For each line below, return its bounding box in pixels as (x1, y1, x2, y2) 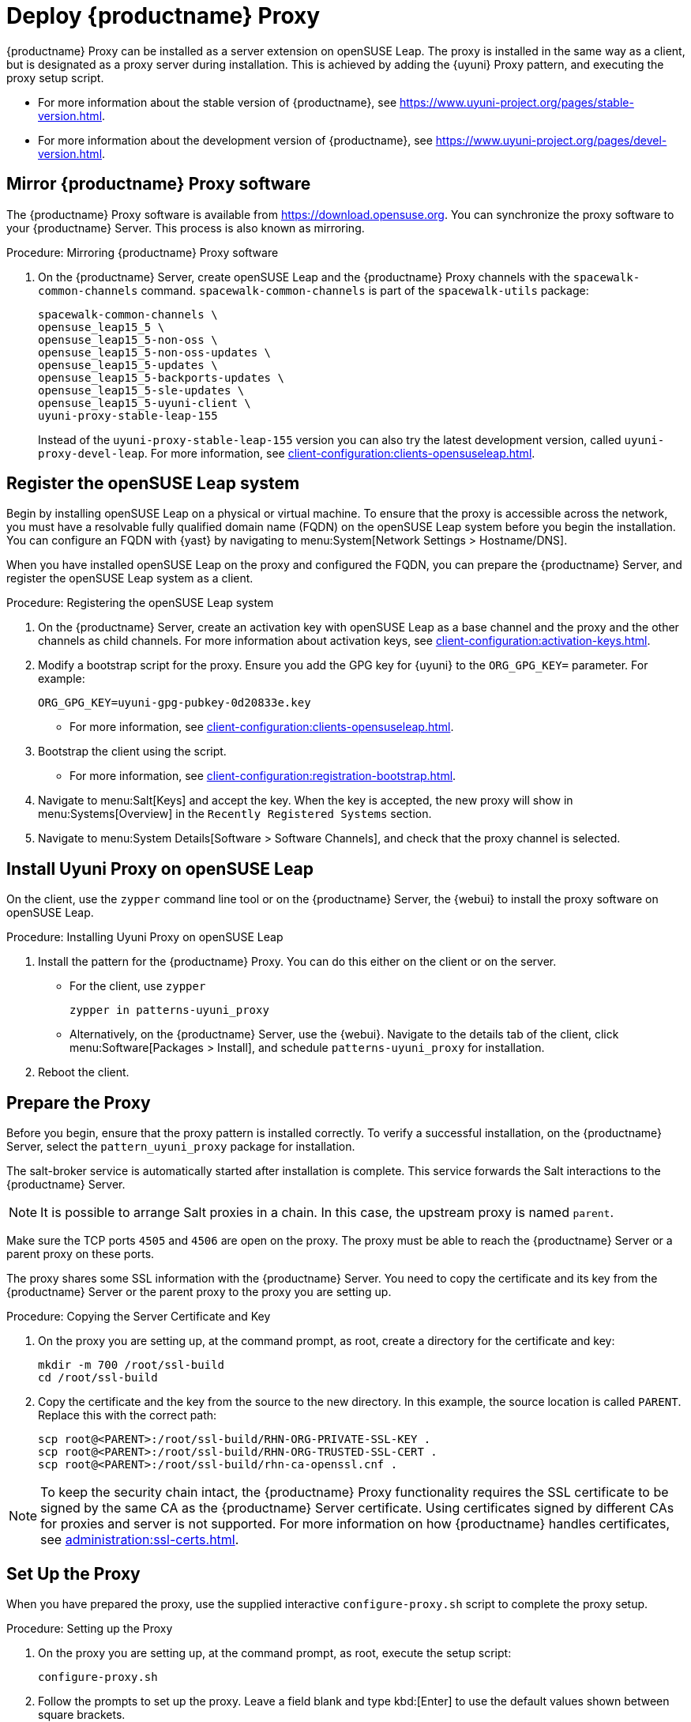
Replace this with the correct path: (38, 1408, 217, 1422)
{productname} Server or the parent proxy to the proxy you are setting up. (6, 1285, 392, 1299)
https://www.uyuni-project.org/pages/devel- (435, 133, 667, 147)
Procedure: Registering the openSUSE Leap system (6, 596, 274, 610)
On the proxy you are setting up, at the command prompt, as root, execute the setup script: (38, 1645, 512, 1660)
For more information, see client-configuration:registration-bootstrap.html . (69, 769, 456, 783)
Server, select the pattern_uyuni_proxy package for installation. (6, 1140, 355, 1154)
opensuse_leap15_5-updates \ (38, 358, 218, 371)
